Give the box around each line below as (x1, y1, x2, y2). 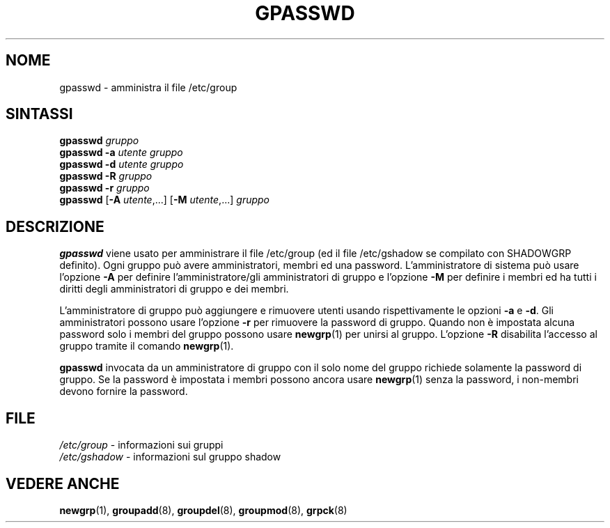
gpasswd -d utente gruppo (59, 158, 184, 171)
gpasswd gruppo (59, 134, 139, 147)
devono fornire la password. (59, 385, 188, 398)
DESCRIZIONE (6, 217, 104, 235)
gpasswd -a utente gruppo (59, 146, 183, 159)
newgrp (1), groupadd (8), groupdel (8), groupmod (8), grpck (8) (59, 504, 347, 516)
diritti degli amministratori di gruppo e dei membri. (59, 283, 289, 295)
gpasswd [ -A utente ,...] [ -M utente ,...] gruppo (59, 194, 270, 206)
